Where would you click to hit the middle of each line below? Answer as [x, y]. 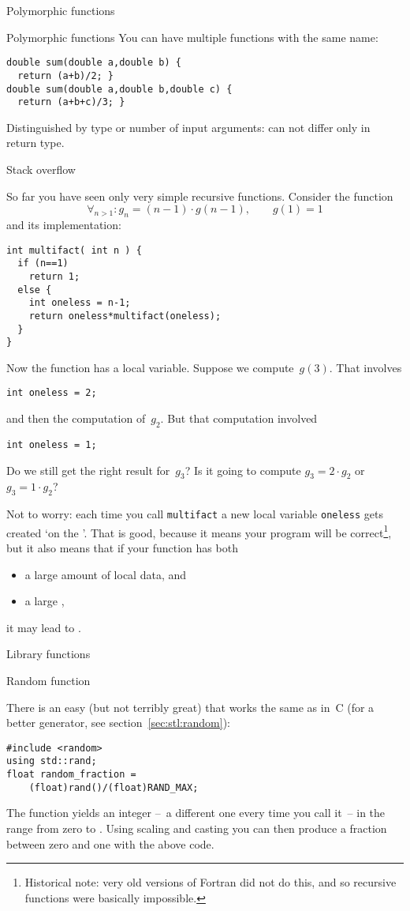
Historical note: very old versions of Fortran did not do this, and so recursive [211, 882]
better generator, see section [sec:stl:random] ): [118, 723]
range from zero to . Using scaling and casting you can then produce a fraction [197, 828]
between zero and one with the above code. [110, 843]
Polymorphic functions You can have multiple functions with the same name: [192, 37]
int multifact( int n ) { [74, 250]
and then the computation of [76, 418]
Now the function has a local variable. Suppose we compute [150, 367]
